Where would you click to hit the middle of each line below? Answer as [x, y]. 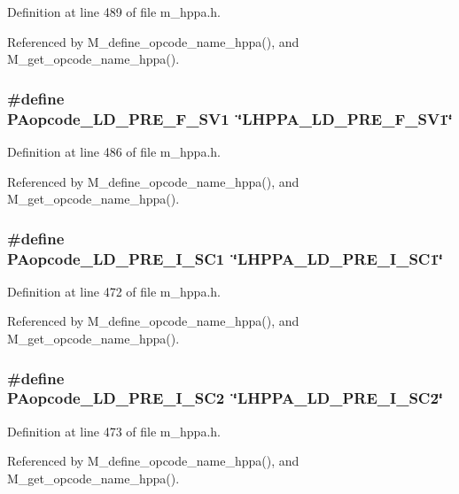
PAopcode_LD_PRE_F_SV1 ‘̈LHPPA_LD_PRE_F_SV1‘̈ [230, 118]
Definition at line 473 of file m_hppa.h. [114, 431]
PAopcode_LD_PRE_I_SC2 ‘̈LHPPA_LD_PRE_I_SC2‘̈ [226, 398]
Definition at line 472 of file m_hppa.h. [114, 291]
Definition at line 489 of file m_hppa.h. [114, 12]
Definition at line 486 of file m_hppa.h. [114, 151]
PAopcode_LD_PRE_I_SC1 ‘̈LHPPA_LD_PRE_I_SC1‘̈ [226, 258]
